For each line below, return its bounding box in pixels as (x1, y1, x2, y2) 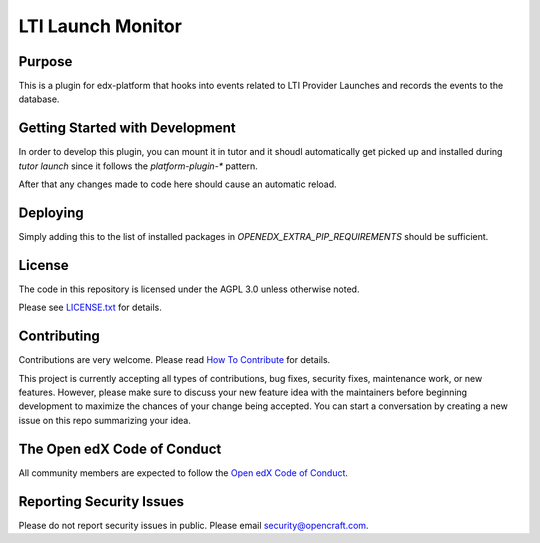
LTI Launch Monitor (18, 15, 182, 37)
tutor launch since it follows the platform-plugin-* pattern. (18, 160, 259, 172)
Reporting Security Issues (18, 493, 185, 510)
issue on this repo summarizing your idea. (18, 414, 192, 426)
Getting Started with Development (18, 120, 236, 137)
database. (18, 93, 60, 105)
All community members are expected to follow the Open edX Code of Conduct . (18, 466, 349, 479)
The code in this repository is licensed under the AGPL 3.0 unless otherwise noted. (18, 283, 360, 295)
